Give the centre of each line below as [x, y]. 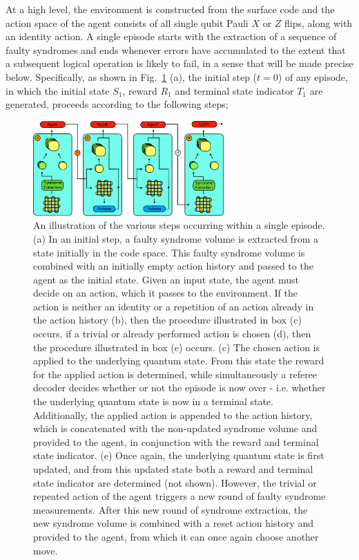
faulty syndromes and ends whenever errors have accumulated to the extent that [176, 49]
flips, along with [319, 22]
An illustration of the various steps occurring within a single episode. [179, 225]
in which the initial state [58, 90]
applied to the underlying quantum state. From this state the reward [179, 361]
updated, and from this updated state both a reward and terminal [173, 469]
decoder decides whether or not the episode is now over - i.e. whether [179, 388]
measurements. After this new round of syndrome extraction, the [171, 509]
